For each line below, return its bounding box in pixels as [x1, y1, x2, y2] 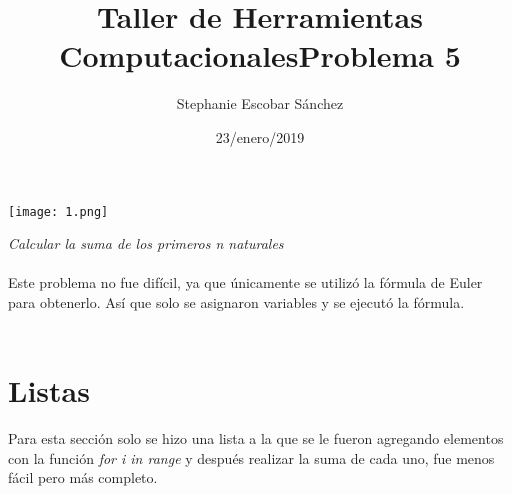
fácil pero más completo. [8, 467, 158, 488]
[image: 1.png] [8, 204, 109, 219]
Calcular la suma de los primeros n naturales [8, 233, 284, 254]
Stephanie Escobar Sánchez [176, 93, 344, 114]
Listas [8, 370, 90, 411]
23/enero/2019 [215, 126, 305, 147]
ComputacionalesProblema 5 [59, 35, 461, 76]
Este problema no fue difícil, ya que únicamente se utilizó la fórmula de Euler [8, 272, 483, 293]
